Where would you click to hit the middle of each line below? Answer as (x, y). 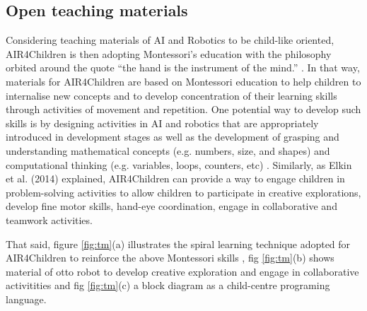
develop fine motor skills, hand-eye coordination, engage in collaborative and (171, 206)
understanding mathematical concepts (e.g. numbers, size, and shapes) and (168, 150)
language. (26, 299)
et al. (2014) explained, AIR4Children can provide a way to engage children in (175, 178)
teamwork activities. (49, 219)
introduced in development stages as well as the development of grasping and (173, 137)
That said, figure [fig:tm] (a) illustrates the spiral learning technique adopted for (178, 243)
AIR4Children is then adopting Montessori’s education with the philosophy (169, 53)
